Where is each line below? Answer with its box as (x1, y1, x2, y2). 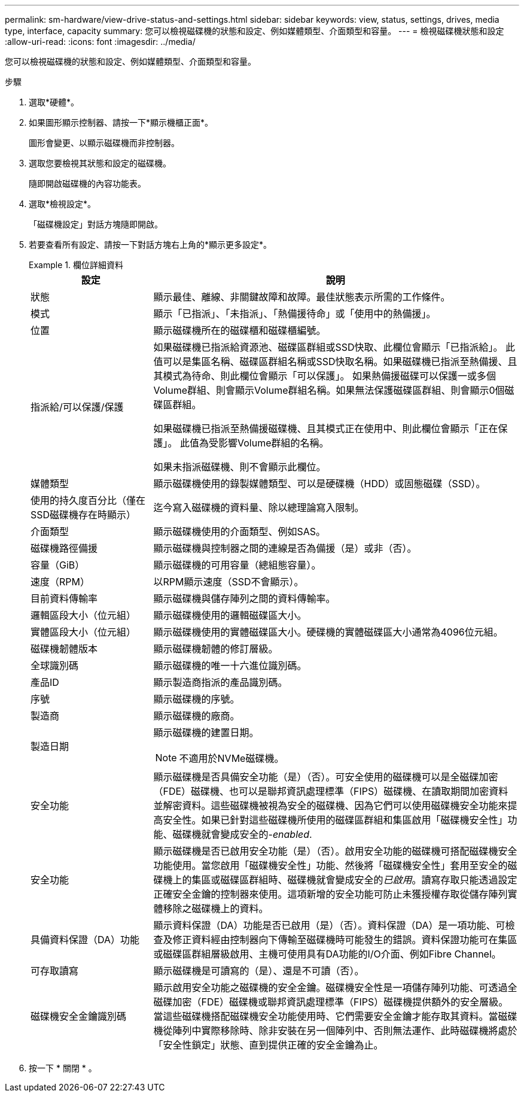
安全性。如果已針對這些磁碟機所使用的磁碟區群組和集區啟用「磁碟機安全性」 (163, 814, 508, 826)
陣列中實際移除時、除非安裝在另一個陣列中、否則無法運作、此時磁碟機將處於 (172, 1025, 517, 1037)
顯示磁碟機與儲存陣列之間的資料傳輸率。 (153, 592, 336, 604)
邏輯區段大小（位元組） (31, 609, 136, 621)
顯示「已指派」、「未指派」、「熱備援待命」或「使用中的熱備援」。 (153, 308, 436, 320)
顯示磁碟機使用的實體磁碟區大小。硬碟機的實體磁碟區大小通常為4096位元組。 (153, 626, 503, 638)
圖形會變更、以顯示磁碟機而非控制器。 (29, 138, 179, 148)
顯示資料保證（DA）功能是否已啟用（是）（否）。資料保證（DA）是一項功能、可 (153, 919, 505, 931)
